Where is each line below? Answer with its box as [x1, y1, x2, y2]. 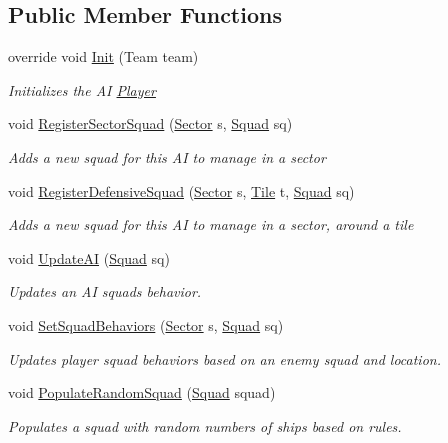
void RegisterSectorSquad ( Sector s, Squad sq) [8, 113, 293, 134]
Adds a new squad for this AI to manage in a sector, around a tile [8, 214, 414, 235]
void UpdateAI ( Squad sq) [8, 247, 170, 268]
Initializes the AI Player [8, 79, 156, 100]
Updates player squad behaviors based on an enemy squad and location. [8, 348, 441, 369]
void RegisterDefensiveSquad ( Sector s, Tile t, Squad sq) [8, 180, 355, 201]
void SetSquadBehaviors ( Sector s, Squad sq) [8, 314, 284, 335]
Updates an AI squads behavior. [8, 281, 202, 302]
